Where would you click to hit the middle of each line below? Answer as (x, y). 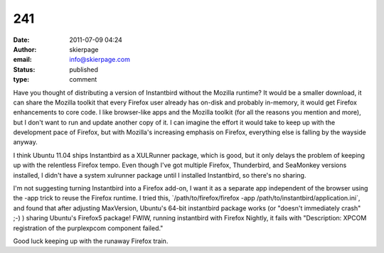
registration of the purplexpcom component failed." (88, 228)
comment (83, 80)
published (84, 69)
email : (22, 60)
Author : (25, 49)
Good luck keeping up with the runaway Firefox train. (91, 241)
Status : (24, 69)
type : (21, 80)
